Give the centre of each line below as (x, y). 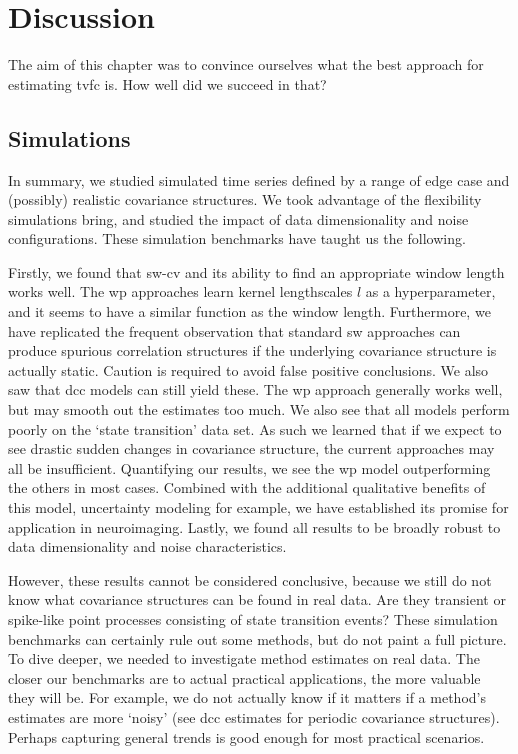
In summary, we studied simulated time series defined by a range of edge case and (259, 179)
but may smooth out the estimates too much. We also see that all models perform (259, 409)
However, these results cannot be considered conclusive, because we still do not (250, 579)
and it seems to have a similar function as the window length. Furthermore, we (249, 311)
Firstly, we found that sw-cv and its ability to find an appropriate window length (256, 271)
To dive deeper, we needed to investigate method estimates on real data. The (244, 658)
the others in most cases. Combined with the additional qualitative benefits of (247, 487)
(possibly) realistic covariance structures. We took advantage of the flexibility (245, 199)
